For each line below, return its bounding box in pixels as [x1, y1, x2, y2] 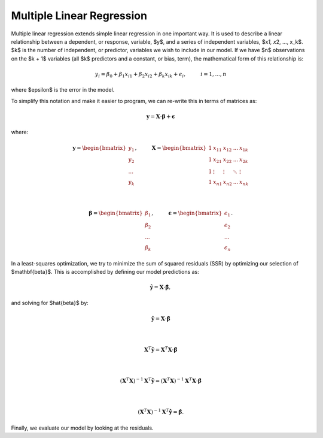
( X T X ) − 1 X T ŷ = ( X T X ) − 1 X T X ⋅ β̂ [120, 376, 202, 385]
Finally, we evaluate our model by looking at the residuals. [11, 424, 154, 431]
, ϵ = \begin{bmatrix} [151, 210, 223, 217]
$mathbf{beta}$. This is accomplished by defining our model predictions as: [11, 268, 200, 275]
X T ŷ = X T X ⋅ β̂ [144, 345, 178, 353]
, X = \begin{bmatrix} [135, 144, 206, 151]
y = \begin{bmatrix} [72, 144, 127, 151]
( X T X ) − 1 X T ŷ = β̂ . [138, 407, 184, 416]
